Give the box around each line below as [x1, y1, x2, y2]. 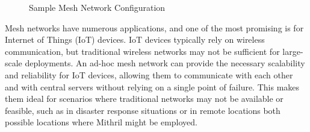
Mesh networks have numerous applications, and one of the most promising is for [5, 21, 304, 34]
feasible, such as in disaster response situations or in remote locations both [5, 104, 281, 116]
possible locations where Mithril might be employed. [5, 116, 197, 128]
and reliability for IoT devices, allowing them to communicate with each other [5, 68, 293, 81]
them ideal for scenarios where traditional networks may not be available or [5, 92, 284, 105]
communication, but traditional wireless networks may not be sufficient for [5, 45, 280, 57]
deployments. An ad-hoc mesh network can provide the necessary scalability [25, 57, 305, 69]
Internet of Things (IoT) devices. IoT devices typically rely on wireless [5, 33, 265, 46]
